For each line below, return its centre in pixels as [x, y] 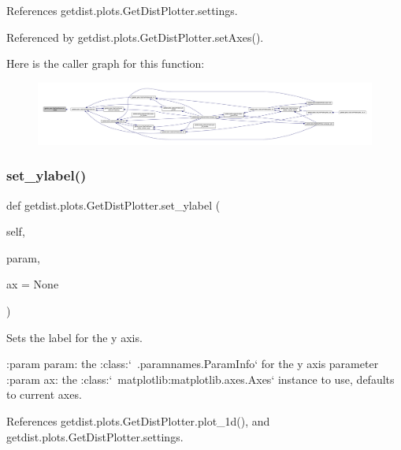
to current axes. [44, 394]
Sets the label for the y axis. [74, 337]
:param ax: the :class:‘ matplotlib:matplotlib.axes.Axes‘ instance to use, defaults [200, 379]
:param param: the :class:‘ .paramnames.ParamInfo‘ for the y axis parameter [193, 364]
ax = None [33, 284]
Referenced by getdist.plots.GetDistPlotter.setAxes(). [135, 37]
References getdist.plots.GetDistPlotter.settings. [122, 10]
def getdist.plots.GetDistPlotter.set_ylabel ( [113, 205]
